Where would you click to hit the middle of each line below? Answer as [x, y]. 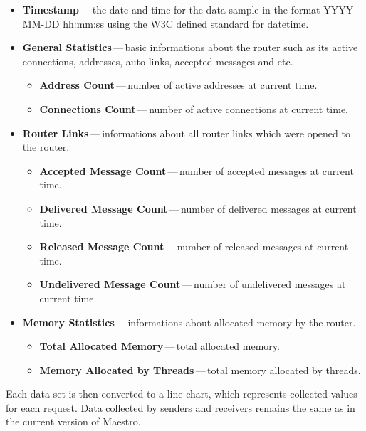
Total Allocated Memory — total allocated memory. [160, 346]
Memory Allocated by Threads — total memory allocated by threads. [200, 369]
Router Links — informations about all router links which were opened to [186, 133]
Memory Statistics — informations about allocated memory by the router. [189, 322]
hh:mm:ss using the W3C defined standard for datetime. [186, 23]
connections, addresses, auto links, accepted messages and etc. [158, 61]
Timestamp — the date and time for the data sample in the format [171, 9]
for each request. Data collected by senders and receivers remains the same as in [181, 407]
